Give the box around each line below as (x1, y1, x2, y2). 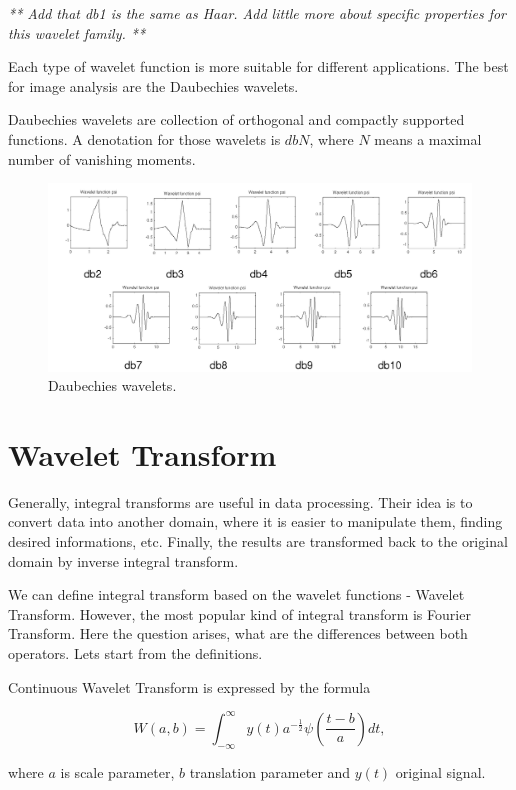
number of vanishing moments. (8, 148, 196, 169)
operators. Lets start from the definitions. (8, 643, 263, 664)
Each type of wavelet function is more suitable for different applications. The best (8, 56, 509, 77)
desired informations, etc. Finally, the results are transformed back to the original (8, 531, 508, 552)
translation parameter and (189, 761, 351, 782)
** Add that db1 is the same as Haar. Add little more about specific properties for (8, 3, 507, 23)
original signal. (395, 761, 486, 782)
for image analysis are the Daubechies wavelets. (8, 75, 299, 96)
